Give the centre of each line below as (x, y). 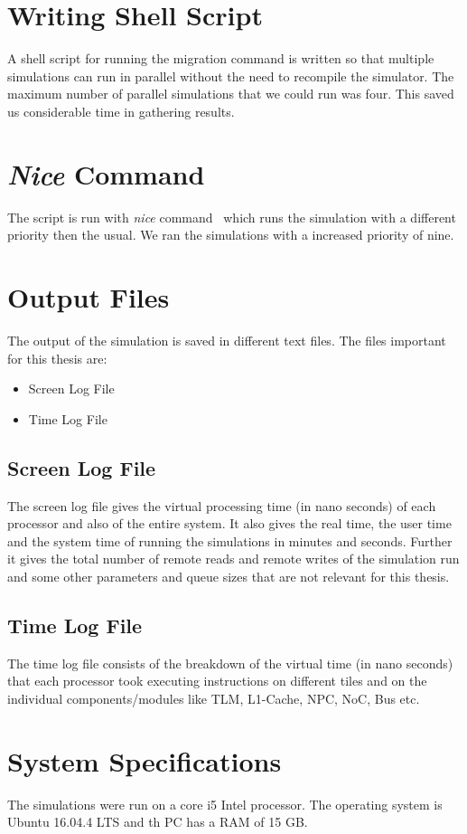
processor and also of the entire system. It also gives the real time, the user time (229, 523)
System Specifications (145, 760)
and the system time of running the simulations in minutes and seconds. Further (230, 540)
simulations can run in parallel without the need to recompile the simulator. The (231, 76)
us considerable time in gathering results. (121, 111)
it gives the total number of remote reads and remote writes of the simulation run (233, 559)
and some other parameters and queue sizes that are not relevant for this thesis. (229, 576)
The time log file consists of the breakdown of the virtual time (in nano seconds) (230, 663)
